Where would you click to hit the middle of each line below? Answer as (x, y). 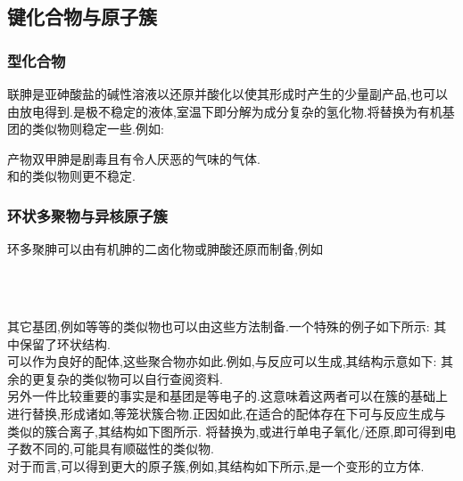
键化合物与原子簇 (82, 16)
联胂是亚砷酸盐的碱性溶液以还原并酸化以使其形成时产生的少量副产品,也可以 (227, 94)
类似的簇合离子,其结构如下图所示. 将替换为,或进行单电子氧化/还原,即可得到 (226, 431)
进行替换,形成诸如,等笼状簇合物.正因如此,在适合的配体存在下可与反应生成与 (227, 413)
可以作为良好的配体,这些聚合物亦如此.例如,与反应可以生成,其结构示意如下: (222, 361)
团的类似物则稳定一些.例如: (86, 129)
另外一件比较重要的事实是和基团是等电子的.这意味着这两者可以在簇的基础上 (227, 396)
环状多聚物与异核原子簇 (87, 215)
